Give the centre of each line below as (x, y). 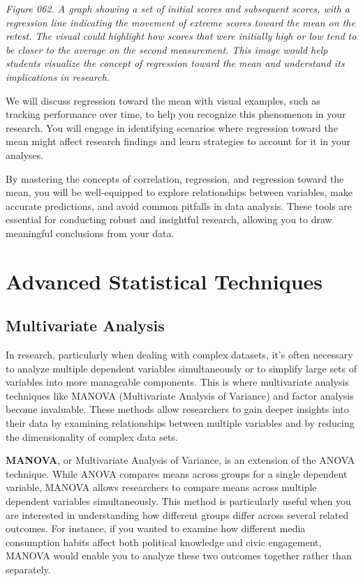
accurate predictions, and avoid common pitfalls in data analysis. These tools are (179, 205)
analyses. (25, 154)
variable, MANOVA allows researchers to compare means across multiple (161, 487)
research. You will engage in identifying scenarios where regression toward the (172, 127)
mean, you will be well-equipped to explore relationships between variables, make (179, 192)
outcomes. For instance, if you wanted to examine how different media (156, 528)
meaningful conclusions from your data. (90, 233)
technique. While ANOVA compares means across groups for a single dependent (177, 473)
